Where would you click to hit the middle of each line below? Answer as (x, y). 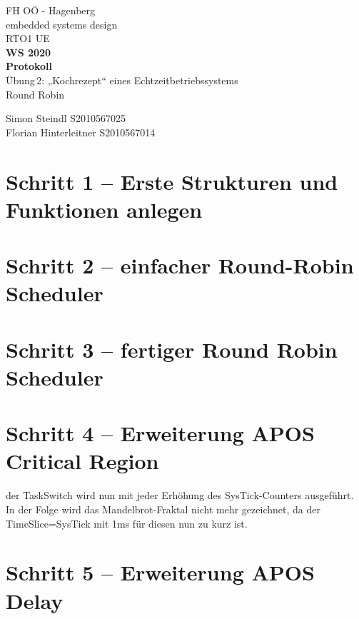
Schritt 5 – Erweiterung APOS (160, 572)
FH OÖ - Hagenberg (51, 10)
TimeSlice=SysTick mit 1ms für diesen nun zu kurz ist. (127, 523)
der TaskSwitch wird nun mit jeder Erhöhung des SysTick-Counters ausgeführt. (180, 495)
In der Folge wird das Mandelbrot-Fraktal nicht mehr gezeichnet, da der (163, 509)
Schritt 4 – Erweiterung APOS (160, 433)
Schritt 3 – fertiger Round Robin (172, 349)
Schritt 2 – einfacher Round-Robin (180, 265)
